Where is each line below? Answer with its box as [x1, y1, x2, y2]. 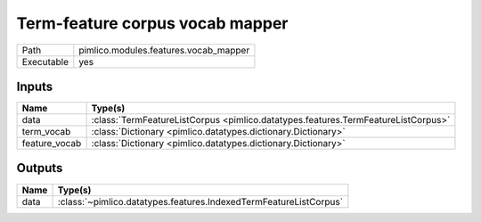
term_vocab [21, 126, 71, 138]
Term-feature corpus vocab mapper [16, 13, 289, 33]
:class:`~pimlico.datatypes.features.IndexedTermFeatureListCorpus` [57, 195, 343, 208]
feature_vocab [21, 137, 82, 150]
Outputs [16, 160, 63, 176]
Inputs [16, 78, 53, 94]
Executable [21, 55, 69, 68]
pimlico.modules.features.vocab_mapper [78, 44, 250, 56]
